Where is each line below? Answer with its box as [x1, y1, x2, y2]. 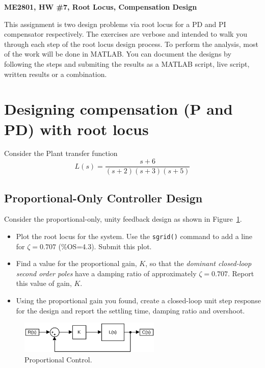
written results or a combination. [4, 68, 107, 79]
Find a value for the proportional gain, [16, 258, 137, 269]
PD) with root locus [4, 118, 149, 139]
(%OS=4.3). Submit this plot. [58, 241, 152, 251]
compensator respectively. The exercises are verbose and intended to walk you [4, 29, 247, 39]
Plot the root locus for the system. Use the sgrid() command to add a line [16, 230, 253, 241]
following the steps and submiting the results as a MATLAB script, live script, [4, 58, 250, 69]
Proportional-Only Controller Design [4, 190, 203, 205]
